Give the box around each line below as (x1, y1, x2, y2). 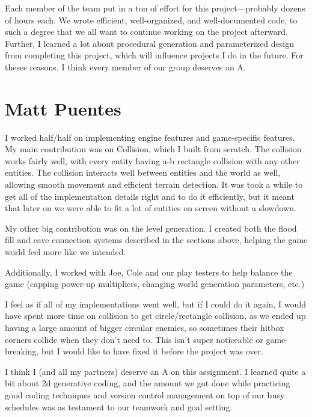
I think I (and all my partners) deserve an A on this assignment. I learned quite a (5, 365, 306, 377)
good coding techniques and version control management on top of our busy (5, 388, 285, 401)
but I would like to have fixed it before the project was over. (41, 345, 263, 357)
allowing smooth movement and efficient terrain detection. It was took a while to (5, 178, 303, 191)
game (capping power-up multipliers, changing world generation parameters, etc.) (5, 277, 305, 290)
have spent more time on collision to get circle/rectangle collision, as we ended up (5, 309, 306, 322)
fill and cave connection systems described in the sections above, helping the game (5, 233, 308, 246)
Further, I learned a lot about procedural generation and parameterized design (5, 37, 294, 49)
